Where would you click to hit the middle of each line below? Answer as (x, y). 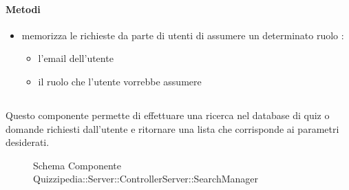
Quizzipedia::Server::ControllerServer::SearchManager (146, 179)
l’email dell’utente (76, 58)
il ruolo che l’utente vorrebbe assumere (120, 81)
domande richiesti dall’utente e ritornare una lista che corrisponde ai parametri (172, 128)
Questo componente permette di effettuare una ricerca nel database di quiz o (168, 115)
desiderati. (28, 142)
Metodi (23, 9)
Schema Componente (77, 165)
